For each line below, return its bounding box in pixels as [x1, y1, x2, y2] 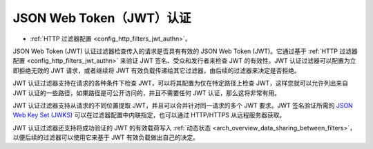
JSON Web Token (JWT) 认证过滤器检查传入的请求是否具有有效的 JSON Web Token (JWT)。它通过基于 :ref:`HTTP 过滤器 [12, 47, 358, 55]
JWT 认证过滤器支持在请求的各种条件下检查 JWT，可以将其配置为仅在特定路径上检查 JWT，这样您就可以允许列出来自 [12, 79, 349, 88]
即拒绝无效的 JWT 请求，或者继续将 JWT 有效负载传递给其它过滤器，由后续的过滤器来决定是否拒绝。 [12, 66, 300, 74]
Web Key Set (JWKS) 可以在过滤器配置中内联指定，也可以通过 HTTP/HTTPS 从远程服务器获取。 [12, 111, 286, 119]
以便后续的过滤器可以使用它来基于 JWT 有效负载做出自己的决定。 [12, 133, 200, 141]
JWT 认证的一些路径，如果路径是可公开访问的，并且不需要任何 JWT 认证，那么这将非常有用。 [12, 88, 281, 97]
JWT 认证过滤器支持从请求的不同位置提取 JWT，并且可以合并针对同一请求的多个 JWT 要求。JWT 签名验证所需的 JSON [12, 101, 354, 110]
